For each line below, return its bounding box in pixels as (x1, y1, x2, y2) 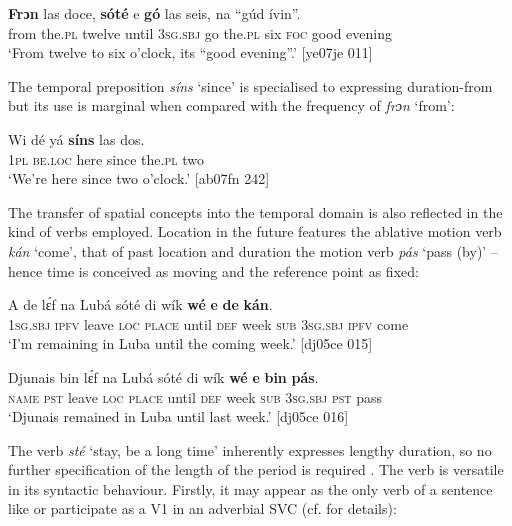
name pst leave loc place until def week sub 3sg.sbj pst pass (8, 386, 382, 407)
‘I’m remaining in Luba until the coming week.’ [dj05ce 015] (8, 333, 373, 354)
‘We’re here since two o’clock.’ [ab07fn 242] (8, 168, 270, 189)
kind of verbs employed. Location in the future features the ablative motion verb (8, 221, 502, 242)
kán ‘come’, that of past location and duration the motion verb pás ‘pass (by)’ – (8, 240, 498, 261)
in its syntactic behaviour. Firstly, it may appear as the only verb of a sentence (8, 478, 493, 499)
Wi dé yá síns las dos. (8, 128, 145, 149)
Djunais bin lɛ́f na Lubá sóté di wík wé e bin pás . (8, 366, 319, 387)
